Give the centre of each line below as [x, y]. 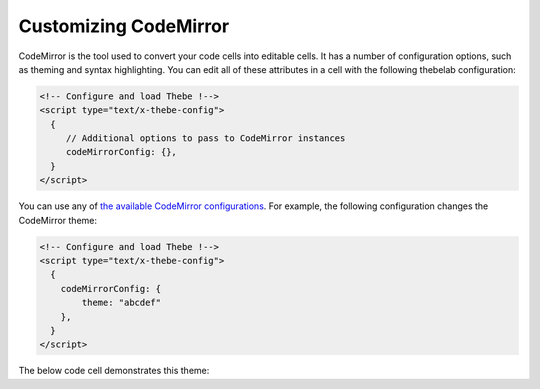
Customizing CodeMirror [124, 26]
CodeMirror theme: [58, 220]
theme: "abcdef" [121, 303]
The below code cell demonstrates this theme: [114, 371]
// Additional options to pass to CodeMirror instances [205, 138]
